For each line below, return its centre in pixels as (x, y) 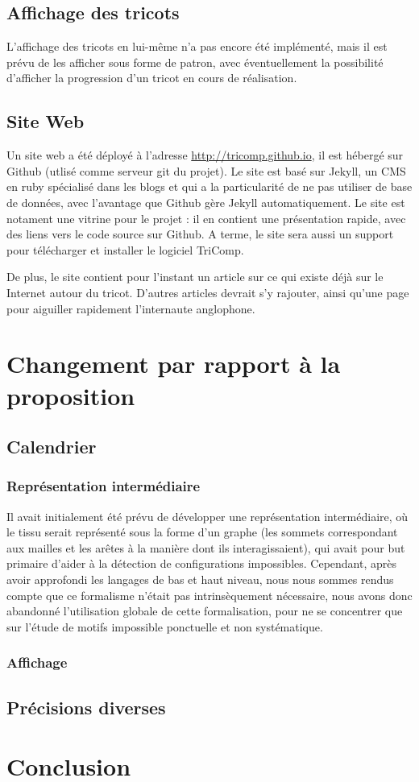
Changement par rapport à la (174, 364)
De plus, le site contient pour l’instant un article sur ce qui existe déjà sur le (195, 277)
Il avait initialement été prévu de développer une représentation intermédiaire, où (207, 516)
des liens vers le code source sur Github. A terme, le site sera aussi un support (200, 234)
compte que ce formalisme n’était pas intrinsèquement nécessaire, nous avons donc (209, 595)
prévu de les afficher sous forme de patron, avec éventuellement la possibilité (195, 62)
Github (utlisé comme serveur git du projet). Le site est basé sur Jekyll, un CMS (206, 170)
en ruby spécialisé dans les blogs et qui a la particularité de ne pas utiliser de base (209, 186)
